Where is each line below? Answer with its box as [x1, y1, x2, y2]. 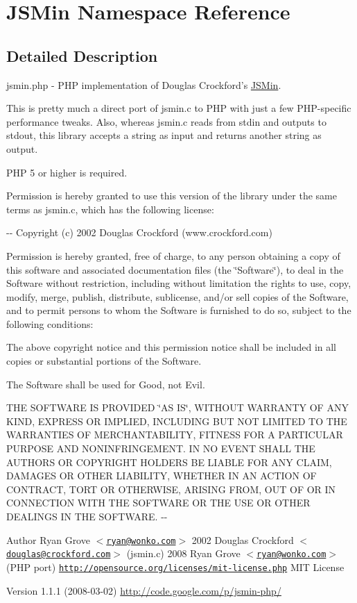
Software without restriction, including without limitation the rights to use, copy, [6, 276, 351, 290]
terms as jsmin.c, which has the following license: [6, 201, 214, 216]
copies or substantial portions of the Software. [6, 354, 202, 368]
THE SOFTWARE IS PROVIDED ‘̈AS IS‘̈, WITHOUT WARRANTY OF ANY [6, 400, 349, 415]
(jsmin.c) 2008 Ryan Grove [126, 546, 241, 561]
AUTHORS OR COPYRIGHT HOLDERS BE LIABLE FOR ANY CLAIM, [6, 454, 332, 469]
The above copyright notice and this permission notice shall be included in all [6, 340, 337, 354]
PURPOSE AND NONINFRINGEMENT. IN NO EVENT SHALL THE [6, 441, 315, 456]
